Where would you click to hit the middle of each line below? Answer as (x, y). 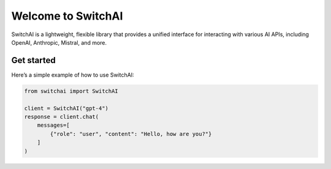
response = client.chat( (62, 117)
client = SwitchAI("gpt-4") (66, 108)
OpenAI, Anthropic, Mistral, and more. (59, 42)
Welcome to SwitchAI (67, 16)
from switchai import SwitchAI (71, 91)
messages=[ (53, 125)
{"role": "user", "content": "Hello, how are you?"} (131, 134)
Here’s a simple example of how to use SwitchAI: (73, 75)
